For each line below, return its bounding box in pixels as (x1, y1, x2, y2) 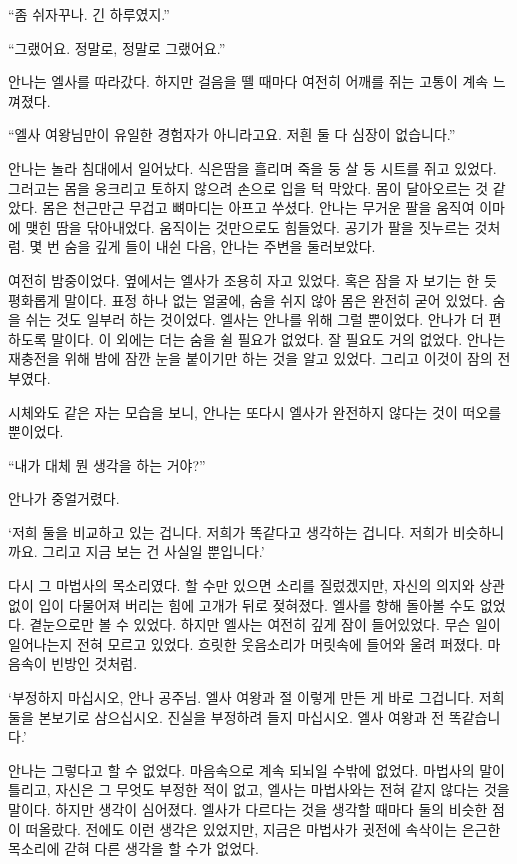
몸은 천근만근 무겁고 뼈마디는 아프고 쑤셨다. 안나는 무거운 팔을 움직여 (42, 197, 475, 218)
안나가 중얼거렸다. (8, 488, 120, 509)
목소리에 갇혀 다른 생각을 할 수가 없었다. (8, 838, 259, 859)
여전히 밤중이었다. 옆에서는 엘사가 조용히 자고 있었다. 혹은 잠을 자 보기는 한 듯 (8, 269, 497, 290)
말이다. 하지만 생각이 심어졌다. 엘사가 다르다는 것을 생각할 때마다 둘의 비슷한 (8, 799, 488, 819)
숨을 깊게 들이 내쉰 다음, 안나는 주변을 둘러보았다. (64, 236, 376, 257)
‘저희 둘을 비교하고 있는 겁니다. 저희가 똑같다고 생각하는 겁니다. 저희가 (8, 521, 449, 542)
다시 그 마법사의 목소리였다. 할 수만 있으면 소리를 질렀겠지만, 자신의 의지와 (8, 575, 475, 596)
